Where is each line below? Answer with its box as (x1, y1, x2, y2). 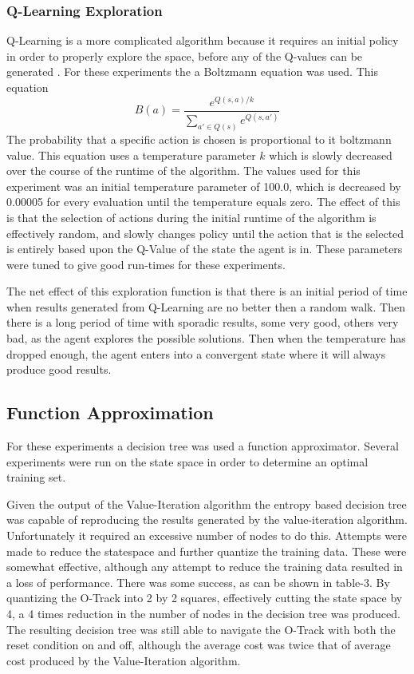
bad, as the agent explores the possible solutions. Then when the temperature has (6, 330, 406, 347)
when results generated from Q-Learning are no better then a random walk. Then (6, 298, 405, 315)
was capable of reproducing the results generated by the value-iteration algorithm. (6, 511, 408, 528)
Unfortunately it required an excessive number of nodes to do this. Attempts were (6, 527, 407, 544)
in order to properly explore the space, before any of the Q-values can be (6, 47, 363, 64)
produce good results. (6, 361, 112, 378)
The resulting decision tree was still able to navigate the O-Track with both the (6, 620, 396, 637)
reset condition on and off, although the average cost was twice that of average (6, 636, 391, 653)
